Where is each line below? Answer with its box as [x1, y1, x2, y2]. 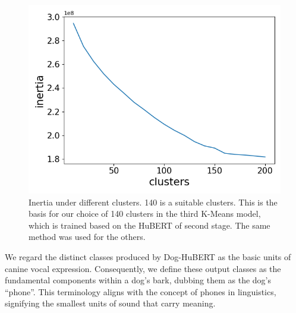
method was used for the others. [29, 230, 146, 243]
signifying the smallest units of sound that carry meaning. [5, 297, 216, 309]
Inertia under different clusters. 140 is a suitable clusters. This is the [29, 195, 278, 208]
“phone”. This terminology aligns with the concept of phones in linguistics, [5, 285, 276, 298]
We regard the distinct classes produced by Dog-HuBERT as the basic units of [5, 250, 291, 263]
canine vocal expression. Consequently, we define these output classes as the [5, 262, 281, 274]
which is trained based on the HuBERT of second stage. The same [29, 219, 270, 231]
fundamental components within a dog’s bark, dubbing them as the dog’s [5, 274, 271, 286]
